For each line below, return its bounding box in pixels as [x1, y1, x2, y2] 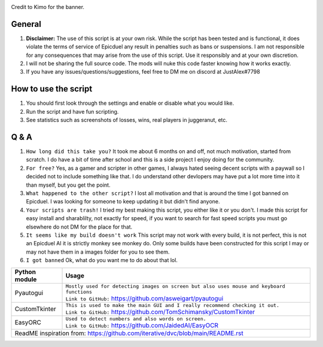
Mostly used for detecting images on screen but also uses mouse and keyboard [65, 283, 285, 290]
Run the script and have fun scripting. [26, 108, 119, 115]
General [11, 19, 42, 29]
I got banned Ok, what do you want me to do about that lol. [26, 257, 178, 264]
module [14, 275, 37, 284]
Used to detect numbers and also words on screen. [65, 315, 206, 322]
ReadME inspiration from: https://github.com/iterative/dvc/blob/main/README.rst [14, 329, 243, 337]
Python [14, 267, 36, 276]
